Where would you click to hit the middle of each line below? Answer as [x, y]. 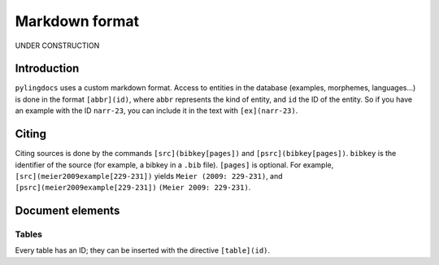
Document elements [67, 211]
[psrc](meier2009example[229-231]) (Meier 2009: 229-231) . [133, 188]
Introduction [47, 69]
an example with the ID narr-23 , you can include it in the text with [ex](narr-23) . [156, 111]
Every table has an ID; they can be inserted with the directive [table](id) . [143, 250]
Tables [28, 234]
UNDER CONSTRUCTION [57, 46]
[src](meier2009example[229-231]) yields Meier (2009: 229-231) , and [149, 176]
